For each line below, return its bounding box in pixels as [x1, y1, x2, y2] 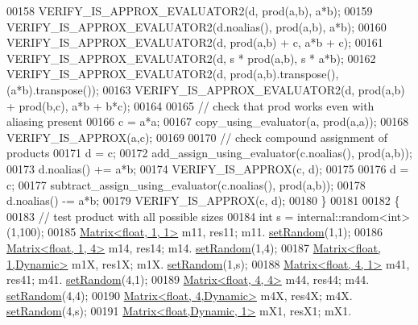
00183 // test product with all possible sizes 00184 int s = [6, 207, 294, 224]
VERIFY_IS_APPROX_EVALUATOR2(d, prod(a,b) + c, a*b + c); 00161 [6, 34, 383, 51]
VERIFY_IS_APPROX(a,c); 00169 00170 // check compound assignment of [6, 128, 388, 145]
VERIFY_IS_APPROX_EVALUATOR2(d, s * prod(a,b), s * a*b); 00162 [6, 49, 376, 66]
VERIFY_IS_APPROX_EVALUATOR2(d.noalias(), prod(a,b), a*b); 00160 [6, 18, 387, 35]
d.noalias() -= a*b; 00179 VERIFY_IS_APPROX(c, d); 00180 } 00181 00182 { [6, 192, 400, 209]
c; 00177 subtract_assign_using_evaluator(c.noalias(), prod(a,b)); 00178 [6, 176, 366, 193]
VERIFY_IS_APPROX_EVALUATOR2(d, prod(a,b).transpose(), [6, 65, 339, 82]
